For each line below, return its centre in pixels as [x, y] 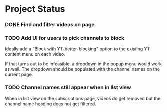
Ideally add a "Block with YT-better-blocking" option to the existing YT [78, 49]
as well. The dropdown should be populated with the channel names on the [83, 69]
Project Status [35, 9]
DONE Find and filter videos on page [50, 25]
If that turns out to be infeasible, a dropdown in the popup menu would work [84, 64]
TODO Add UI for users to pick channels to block [65, 38]
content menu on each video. [35, 54]
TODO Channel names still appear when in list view [68, 87]
